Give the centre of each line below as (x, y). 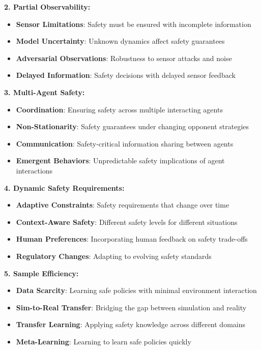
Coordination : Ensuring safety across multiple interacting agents (119, 109)
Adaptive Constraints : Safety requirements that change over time (123, 205)
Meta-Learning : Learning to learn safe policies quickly (104, 341)
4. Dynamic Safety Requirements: (64, 187)
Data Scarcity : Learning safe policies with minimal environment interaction (136, 290)
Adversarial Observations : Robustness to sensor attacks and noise (124, 58)
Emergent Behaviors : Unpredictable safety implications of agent (120, 161)
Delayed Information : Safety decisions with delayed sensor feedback (126, 75)
